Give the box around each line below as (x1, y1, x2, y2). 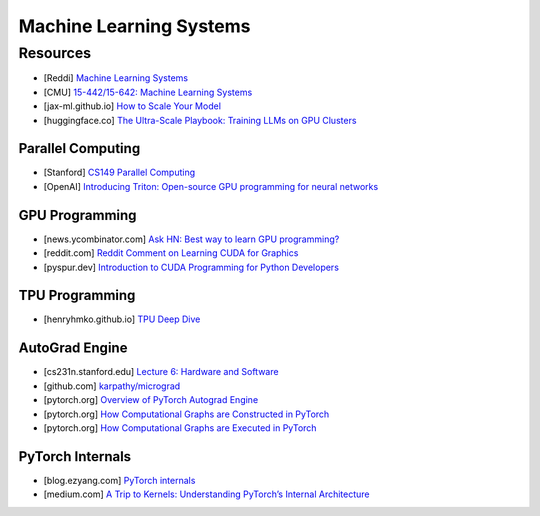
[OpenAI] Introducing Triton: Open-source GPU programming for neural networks (43, 180, 379, 192)
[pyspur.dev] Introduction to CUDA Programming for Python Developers (43, 261, 340, 273)
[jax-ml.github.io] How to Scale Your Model (43, 100, 222, 112)
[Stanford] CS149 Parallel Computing (43, 166, 196, 179)
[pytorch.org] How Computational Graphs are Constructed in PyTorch (43, 408, 330, 420)
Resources (18, 44, 92, 62)
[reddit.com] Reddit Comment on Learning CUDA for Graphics (43, 247, 299, 259)
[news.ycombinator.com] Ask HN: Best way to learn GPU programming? (43, 233, 340, 245)
